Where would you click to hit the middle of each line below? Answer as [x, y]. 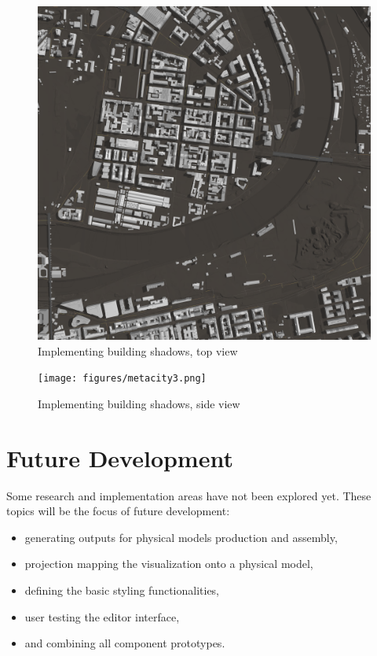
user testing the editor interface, [102, 616]
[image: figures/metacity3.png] [122, 379]
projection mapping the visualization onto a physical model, [169, 564]
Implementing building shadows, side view [139, 403]
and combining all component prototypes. [125, 643]
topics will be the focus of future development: [118, 511]
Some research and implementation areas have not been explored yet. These [189, 495]
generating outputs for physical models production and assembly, [181, 537]
